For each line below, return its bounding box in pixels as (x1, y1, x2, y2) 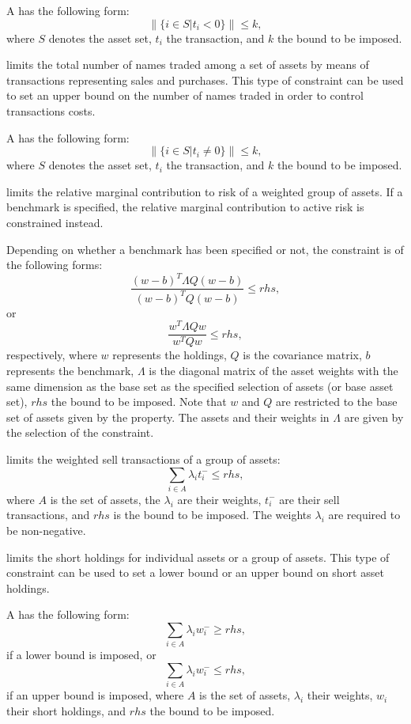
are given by (344, 408, 404, 425)
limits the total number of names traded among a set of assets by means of (6, 56, 369, 73)
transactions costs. (6, 102, 96, 119)
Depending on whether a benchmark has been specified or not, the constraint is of (6, 241, 404, 257)
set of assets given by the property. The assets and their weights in (6, 408, 330, 425)
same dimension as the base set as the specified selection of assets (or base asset (6, 377, 394, 394)
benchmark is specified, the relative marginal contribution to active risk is (6, 199, 364, 215)
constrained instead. (6, 214, 104, 230)
